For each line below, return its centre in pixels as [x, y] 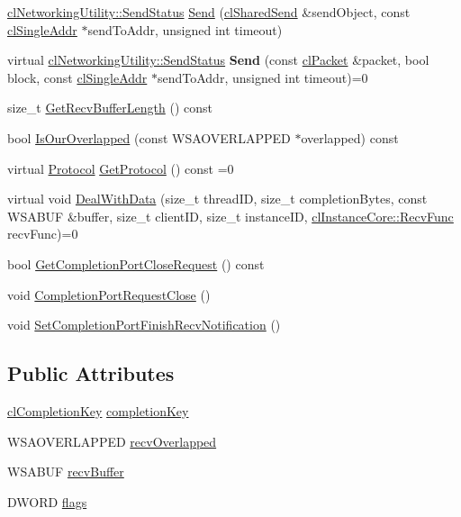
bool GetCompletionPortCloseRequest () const [136, 263]
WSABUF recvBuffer [66, 472]
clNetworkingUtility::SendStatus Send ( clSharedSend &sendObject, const [209, 12]
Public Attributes [91, 373]
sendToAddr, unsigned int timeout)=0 [262, 77]
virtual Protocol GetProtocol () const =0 [121, 168]
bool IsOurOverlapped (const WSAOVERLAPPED [149, 137]
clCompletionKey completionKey [98, 410]
